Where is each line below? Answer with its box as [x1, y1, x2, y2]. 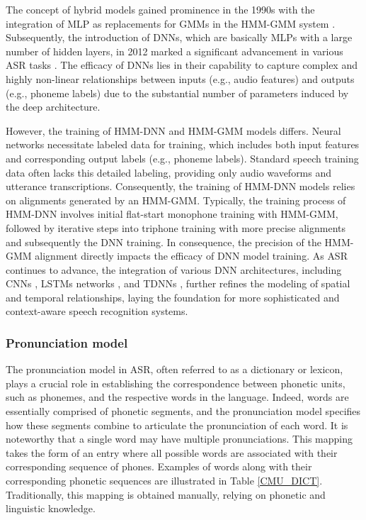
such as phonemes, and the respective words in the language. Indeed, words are [6, 389, 349, 404]
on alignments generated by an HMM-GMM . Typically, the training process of [6, 192, 346, 207]
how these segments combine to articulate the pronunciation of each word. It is [6, 417, 348, 432]
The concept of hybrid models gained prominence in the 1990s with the [6, 2, 315, 16]
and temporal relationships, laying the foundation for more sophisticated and [6, 289, 340, 304]
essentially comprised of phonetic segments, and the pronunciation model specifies [6, 404, 361, 419]
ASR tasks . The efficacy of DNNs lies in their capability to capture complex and [6, 57, 358, 72]
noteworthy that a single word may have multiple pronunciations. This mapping [6, 431, 353, 446]
